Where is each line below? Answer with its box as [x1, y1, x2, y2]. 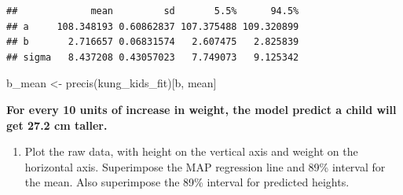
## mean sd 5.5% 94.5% [6, 6, 299, 17]
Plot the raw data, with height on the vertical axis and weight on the [24, 143, 358, 160]
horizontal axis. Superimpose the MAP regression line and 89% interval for [24, 158, 386, 175]
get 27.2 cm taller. [6, 116, 108, 133]
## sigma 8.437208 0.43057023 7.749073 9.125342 [6, 51, 299, 63]
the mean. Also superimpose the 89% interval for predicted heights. [24, 174, 350, 190]
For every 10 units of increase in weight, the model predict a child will [6, 101, 397, 117]
